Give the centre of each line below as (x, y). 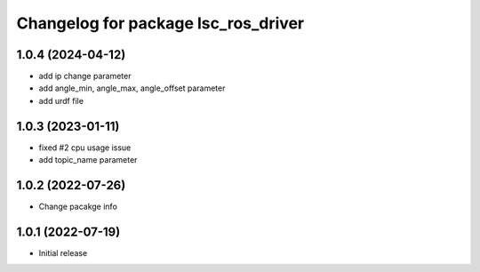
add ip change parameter (85, 76)
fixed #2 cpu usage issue (85, 148)
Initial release (63, 252)
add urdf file (61, 100)
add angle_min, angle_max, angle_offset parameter (132, 88)
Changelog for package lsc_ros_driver (160, 23)
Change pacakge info (78, 207)
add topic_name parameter (88, 160)
